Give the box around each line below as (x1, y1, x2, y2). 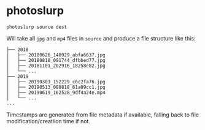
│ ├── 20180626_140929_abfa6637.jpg (6, 52, 106, 58)
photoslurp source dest (6, 24, 68, 30)
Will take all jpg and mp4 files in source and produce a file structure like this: (6, 34, 196, 42)
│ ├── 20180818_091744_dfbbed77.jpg (6, 57, 106, 63)
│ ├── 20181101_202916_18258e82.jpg (6, 63, 106, 69)
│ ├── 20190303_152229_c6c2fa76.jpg (6, 78, 106, 85)
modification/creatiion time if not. (6, 117, 91, 124)
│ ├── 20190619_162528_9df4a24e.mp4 (6, 90, 106, 96)
